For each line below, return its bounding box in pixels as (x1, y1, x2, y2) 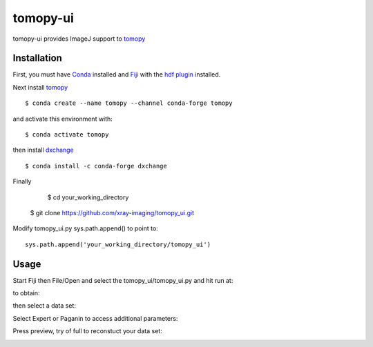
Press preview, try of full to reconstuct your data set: (12, 327, 162, 335)
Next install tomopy (12, 83, 68, 91)
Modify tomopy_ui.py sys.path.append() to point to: (12, 224, 158, 232)
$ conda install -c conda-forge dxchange (25, 162, 167, 170)
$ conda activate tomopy (25, 131, 109, 139)
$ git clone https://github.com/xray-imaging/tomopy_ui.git (30, 208, 195, 217)
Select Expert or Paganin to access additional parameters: (12, 314, 178, 322)
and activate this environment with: (12, 115, 113, 123)
